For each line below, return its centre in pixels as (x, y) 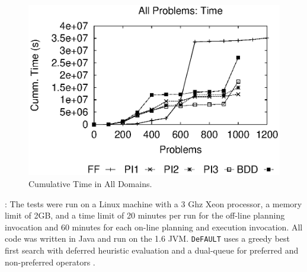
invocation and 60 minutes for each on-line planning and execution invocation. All (154, 227)
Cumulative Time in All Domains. (90, 184)
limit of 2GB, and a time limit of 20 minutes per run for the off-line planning (145, 215)
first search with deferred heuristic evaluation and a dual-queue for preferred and (152, 250)
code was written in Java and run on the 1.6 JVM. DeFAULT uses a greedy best (148, 238)
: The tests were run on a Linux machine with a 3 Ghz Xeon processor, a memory (153, 203)
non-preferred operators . (50, 262)
